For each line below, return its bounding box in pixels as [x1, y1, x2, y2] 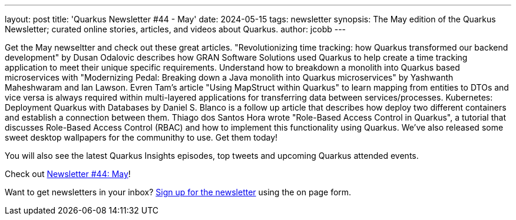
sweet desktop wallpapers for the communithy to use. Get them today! [5, 132, 278, 142]
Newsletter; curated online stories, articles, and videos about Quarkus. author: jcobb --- [5, 24, 346, 34]
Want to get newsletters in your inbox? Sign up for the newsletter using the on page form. [5, 187, 352, 197]
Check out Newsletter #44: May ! [5, 169, 131, 179]
